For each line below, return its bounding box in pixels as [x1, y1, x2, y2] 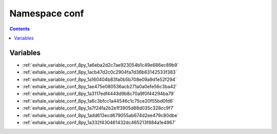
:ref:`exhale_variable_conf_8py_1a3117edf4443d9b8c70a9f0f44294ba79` [22, 90, 175, 97]
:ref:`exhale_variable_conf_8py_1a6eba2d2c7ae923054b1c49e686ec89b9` [22, 62, 179, 68]
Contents [9, 26, 30, 32]
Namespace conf [9, 8, 84, 19]
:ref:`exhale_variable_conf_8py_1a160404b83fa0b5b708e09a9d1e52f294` [22, 76, 177, 82]
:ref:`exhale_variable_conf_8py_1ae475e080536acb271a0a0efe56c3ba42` [22, 84, 177, 90]
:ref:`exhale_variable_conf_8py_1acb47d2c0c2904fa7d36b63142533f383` [22, 69, 177, 75]
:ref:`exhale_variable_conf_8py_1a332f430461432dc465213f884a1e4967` [22, 119, 176, 125]
